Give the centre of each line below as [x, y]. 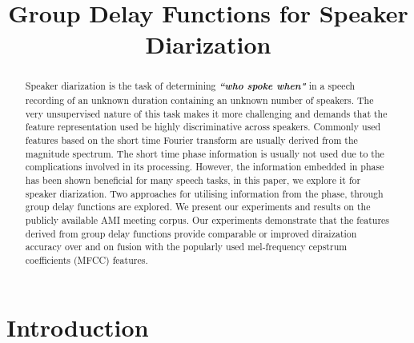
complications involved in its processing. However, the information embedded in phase [205, 167]
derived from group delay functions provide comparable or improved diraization [191, 233]
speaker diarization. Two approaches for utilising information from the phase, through [204, 193]
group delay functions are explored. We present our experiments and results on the [198, 207]
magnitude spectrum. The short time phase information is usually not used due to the [205, 153]
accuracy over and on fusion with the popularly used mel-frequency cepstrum [186, 247]
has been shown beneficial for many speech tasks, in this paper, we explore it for [193, 179]
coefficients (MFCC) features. [86, 259]
